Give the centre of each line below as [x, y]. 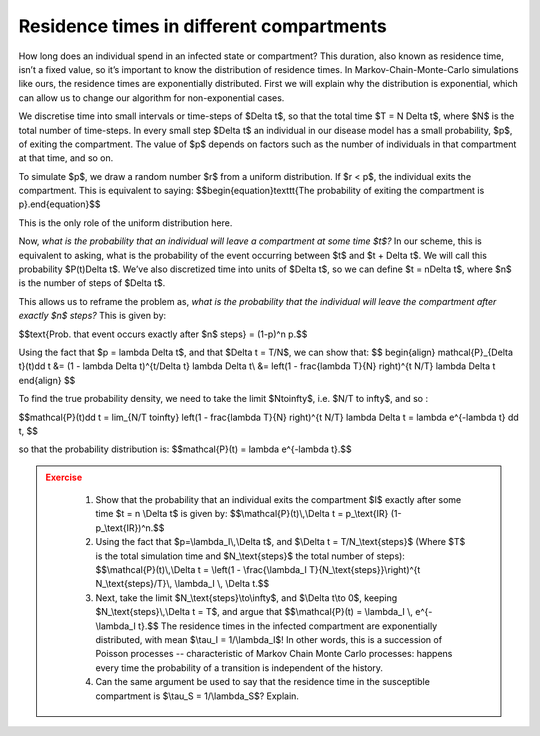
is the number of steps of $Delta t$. [92, 283]
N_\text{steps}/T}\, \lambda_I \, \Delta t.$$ [182, 584]
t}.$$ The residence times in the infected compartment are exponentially [288, 626]
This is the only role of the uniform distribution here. [125, 222]
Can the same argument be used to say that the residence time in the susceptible [262, 682]
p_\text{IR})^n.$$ [130, 527]
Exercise [64, 477]
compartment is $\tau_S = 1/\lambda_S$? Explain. [197, 696]
